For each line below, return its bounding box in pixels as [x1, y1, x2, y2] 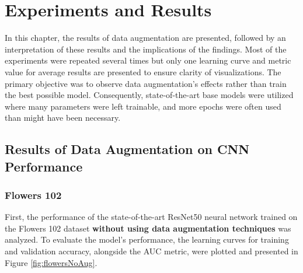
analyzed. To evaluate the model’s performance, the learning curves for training [5, 233, 289, 246]
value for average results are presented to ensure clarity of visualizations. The [5, 65, 281, 78]
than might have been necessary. [5, 111, 121, 124]
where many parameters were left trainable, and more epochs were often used [5, 100, 281, 112]
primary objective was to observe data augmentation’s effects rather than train [5, 77, 287, 89]
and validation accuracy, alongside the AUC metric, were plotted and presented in [5, 245, 298, 257]
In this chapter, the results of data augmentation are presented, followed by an [5, 32, 286, 44]
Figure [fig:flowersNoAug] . [5, 256, 97, 268]
